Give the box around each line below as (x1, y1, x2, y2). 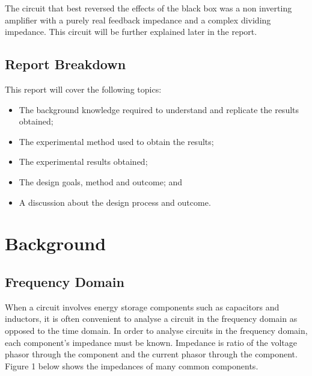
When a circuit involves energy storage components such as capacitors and (5, 300, 280, 313)
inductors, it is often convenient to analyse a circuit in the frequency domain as (5, 312, 298, 325)
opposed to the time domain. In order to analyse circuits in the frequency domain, (5, 324, 308, 336)
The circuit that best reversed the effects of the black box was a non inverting (5, 2, 292, 14)
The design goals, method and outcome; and (19, 175, 183, 188)
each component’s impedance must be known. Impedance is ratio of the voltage (5, 336, 297, 348)
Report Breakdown (5, 55, 126, 73)
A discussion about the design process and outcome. (19, 196, 211, 208)
